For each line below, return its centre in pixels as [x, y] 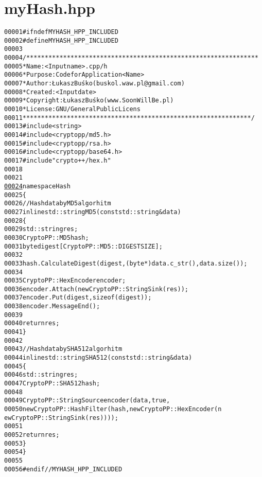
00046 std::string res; [41, 375]
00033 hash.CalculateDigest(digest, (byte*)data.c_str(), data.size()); [126, 263]
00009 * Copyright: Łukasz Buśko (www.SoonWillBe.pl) [89, 101]
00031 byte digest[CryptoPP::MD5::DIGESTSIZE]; [83, 246]
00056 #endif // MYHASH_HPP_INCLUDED [63, 469]
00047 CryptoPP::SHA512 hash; [52, 384]
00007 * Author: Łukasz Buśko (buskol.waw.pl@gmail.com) [94, 84]
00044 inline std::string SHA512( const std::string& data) [98, 358]
